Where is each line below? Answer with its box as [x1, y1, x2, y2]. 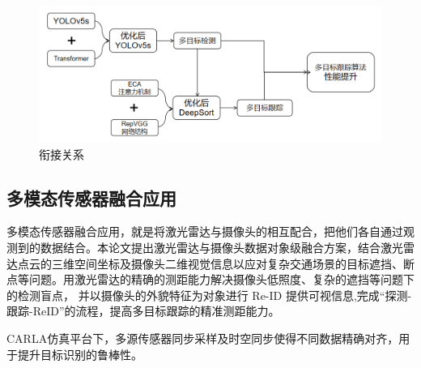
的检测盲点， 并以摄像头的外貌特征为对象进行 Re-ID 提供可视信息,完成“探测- [6, 286, 412, 303]
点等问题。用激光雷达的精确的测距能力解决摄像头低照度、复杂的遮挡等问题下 [6, 271, 415, 288]
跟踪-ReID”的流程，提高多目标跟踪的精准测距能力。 [6, 302, 280, 319]
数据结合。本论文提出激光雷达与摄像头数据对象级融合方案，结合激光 [40, 239, 403, 256]
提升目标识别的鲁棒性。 [17, 345, 142, 362]
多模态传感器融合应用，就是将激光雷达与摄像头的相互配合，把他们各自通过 [6, 223, 403, 240]
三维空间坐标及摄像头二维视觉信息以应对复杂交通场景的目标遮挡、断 [51, 255, 415, 272]
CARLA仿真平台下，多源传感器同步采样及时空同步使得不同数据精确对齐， [6, 330, 399, 347]
